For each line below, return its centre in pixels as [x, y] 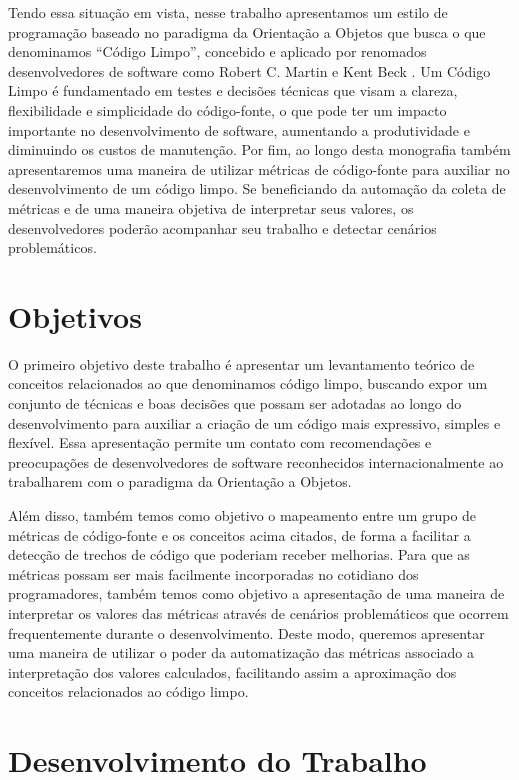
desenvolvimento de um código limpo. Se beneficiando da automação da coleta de [257, 188]
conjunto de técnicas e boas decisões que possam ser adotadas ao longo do [235, 403]
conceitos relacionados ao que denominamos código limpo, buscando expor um [248, 383]
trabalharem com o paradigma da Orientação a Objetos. [180, 481]
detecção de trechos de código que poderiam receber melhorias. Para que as [239, 554]
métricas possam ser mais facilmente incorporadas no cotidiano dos [213, 573]
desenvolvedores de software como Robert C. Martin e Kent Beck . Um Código [249, 70]
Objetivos [75, 315]
